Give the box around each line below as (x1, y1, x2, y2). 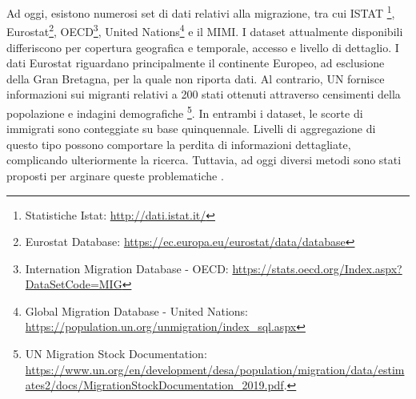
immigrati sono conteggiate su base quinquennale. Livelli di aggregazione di (6, 120, 376, 137)
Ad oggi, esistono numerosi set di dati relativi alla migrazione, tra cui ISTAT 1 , (6, 2, 395, 21)
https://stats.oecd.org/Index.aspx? (232, 260, 402, 276)
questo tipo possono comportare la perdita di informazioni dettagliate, (6, 135, 351, 152)
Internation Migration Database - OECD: (25, 260, 229, 276)
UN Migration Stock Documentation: (25, 345, 207, 362)
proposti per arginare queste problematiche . (6, 167, 224, 183)
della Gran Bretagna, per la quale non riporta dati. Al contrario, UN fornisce (6, 70, 385, 87)
